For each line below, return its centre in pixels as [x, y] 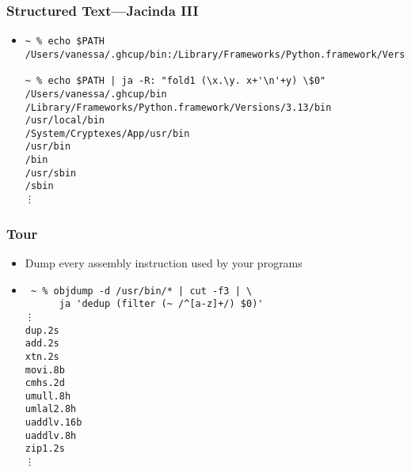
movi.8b [45, 370]
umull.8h [48, 396]
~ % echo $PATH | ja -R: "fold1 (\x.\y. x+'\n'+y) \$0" [175, 81]
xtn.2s [42, 356]
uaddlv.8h [51, 435]
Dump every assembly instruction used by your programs [164, 262]
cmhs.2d [45, 383]
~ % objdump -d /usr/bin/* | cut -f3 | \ [141, 291]
